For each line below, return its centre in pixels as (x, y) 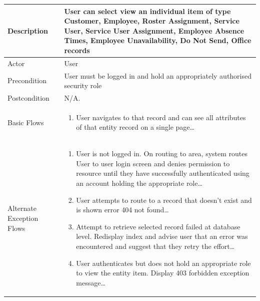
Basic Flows (26, 122)
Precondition (27, 80)
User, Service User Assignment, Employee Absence (154, 30)
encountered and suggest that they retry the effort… (155, 246)
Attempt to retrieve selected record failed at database (158, 226)
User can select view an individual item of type (147, 11)
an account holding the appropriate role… (139, 183)
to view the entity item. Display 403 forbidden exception (163, 273)
